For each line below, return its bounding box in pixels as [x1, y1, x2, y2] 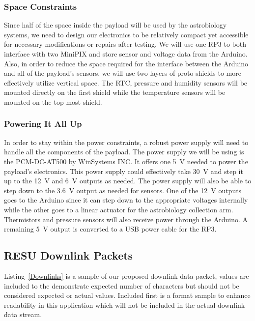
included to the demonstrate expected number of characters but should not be [4, 280, 239, 291]
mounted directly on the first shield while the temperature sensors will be [4, 87, 226, 97]
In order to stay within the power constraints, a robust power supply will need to [4, 137, 249, 147]
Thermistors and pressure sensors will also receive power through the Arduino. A [4, 214, 248, 224]
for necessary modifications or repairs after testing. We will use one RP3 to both [4, 39, 247, 49]
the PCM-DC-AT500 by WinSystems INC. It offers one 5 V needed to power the [4, 156, 248, 166]
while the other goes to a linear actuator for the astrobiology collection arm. [4, 204, 233, 214]
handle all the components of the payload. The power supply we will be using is [4, 146, 244, 157]
